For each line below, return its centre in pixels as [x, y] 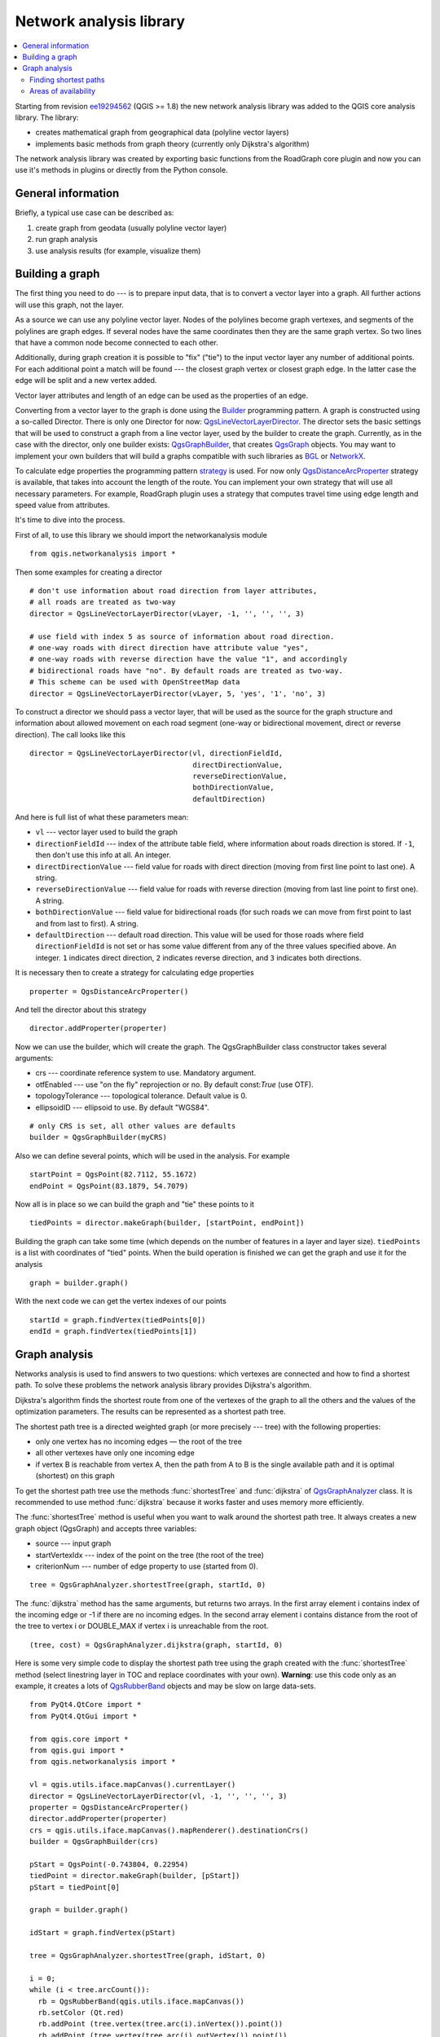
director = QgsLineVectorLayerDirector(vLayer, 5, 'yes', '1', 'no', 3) [178, 693]
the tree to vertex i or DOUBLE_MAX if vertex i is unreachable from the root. [142, 1626]
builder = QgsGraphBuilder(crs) [94, 1842]
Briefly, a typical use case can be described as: [95, 213]
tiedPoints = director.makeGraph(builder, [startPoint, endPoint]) [167, 1223]
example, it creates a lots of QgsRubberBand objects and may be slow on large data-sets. [166, 1686]
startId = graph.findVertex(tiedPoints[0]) [118, 1320]
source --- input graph [73, 1543]
